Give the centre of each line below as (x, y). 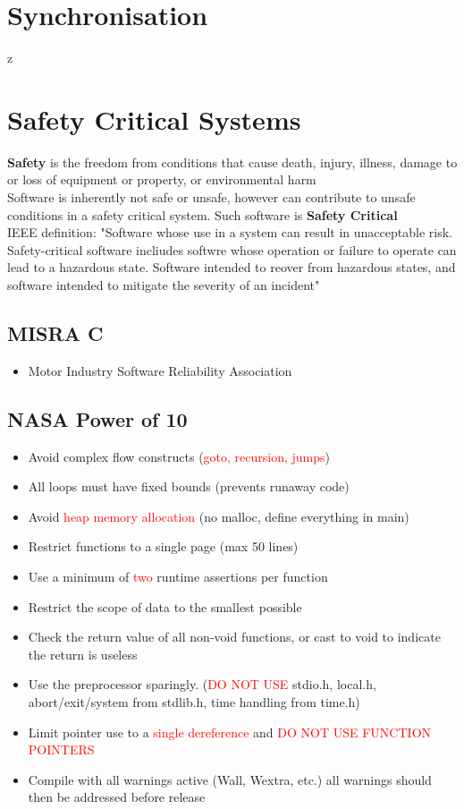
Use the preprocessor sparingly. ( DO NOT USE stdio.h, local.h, (202, 684)
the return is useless (83, 654)
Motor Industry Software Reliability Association (160, 370)
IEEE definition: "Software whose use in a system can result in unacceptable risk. (230, 232)
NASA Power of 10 (97, 418)
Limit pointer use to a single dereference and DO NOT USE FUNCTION (230, 732)
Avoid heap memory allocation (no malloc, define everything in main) (219, 516)
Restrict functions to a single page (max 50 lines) (163, 546)
